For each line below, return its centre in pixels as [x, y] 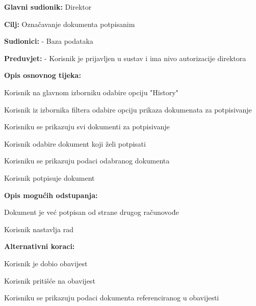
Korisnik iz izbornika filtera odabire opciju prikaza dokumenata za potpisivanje [128, 109]
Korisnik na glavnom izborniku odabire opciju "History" [91, 92]
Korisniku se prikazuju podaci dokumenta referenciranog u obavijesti [112, 298]
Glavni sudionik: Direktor [48, 7]
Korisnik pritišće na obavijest [50, 280]
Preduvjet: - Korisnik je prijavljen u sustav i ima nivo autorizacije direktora [125, 58]
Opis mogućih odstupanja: [51, 195]
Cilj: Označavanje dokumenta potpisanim [70, 24]
